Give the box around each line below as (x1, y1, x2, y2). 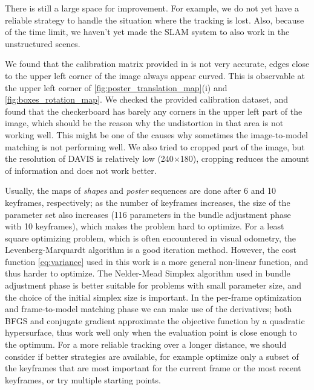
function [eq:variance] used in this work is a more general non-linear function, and (5, 255, 309, 267)
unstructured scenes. (5, 37, 80, 50)
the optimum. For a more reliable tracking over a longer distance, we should (5, 338, 287, 351)
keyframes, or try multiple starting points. (5, 373, 161, 386)
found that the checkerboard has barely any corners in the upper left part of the (5, 104, 303, 117)
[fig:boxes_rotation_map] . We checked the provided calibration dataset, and (5, 93, 289, 106)
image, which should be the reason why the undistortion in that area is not (5, 117, 284, 129)
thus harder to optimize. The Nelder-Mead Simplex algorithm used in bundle (5, 267, 290, 280)
